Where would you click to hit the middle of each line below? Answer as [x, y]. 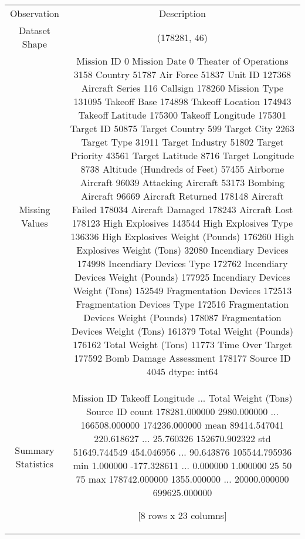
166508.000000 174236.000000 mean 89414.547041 [182, 425]
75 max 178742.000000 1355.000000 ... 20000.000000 [182, 479]
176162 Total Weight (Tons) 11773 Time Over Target [182, 344]
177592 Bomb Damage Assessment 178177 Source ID [182, 358]
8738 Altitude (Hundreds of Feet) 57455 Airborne [182, 169]
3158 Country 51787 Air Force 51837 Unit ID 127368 [182, 74]
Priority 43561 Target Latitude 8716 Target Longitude [182, 155]
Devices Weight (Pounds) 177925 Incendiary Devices [182, 277]
